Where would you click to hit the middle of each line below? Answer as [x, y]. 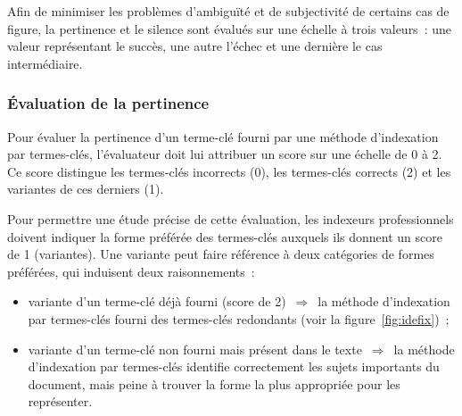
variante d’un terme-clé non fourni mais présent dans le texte [195, 349]
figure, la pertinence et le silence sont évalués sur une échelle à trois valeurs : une [229, 28]
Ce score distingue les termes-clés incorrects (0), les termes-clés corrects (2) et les [229, 171]
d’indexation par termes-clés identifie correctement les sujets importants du [234, 366]
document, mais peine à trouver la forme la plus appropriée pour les [214, 383]
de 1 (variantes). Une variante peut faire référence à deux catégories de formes [221, 254]
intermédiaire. [45, 63]
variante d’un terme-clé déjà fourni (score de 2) [157, 301]
